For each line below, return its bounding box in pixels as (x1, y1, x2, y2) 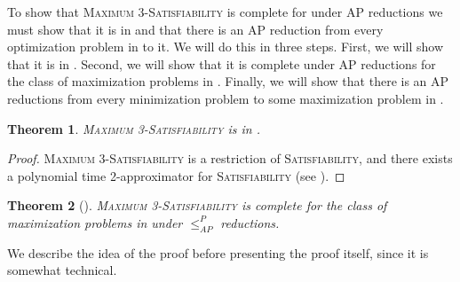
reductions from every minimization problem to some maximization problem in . (7, 89, 444, 107)
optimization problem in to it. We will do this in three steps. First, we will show (7, 37, 444, 56)
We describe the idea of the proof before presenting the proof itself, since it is (7, 243, 429, 262)
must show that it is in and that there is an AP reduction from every (7, 20, 384, 38)
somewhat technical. (7, 261, 117, 279)
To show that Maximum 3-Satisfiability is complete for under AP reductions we (7, 3, 443, 20)
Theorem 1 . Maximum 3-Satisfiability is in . (7, 119, 260, 137)
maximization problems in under (7, 213, 183, 231)
